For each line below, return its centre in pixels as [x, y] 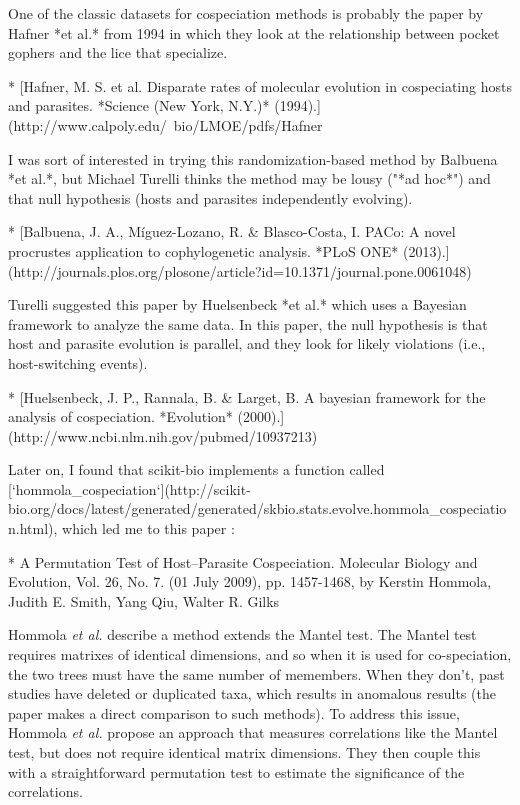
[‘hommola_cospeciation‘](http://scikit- [129, 488]
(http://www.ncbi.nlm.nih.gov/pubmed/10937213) [163, 435]
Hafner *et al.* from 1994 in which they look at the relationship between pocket [254, 32]
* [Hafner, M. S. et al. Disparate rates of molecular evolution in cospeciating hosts [260, 85]
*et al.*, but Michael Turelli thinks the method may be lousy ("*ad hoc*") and [249, 178]
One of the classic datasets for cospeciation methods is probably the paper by [246, 13]
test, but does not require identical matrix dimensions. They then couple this [244, 752]
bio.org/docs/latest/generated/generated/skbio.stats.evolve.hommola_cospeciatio [257, 508]
